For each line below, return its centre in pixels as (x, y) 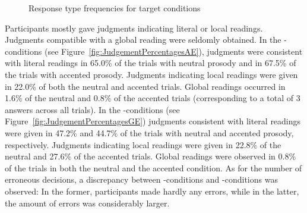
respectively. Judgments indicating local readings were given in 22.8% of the (143, 144)
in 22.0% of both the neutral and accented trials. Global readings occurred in (145, 86)
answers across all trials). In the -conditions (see (92, 109)
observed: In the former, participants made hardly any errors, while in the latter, (152, 191)
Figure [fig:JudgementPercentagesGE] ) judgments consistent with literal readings (153, 121)
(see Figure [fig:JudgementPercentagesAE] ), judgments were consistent (173, 51)
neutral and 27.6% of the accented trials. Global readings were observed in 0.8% (151, 156)
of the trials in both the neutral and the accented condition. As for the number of (153, 167)
